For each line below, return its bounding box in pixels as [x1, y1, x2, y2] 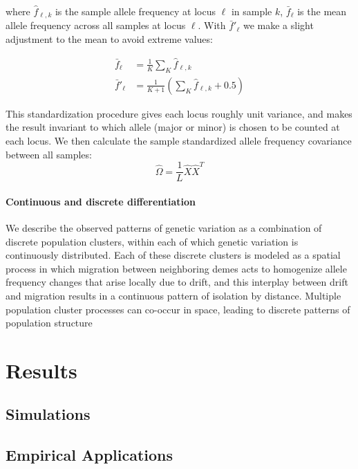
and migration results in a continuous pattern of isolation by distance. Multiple [6, 288, 341, 302]
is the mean [297, 4, 347, 18]
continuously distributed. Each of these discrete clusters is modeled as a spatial [6, 248, 341, 262]
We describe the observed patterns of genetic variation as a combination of [6, 220, 322, 234]
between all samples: [6, 147, 92, 161]
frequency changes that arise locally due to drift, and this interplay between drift [6, 275, 348, 289]
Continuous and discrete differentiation [6, 194, 196, 208]
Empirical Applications [6, 444, 173, 466]
